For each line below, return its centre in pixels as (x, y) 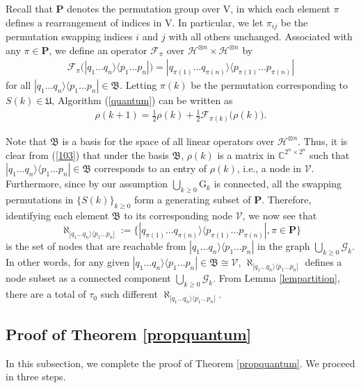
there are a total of (46, 294)
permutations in (40, 199)
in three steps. (36, 377)
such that (330, 154)
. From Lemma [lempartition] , (276, 278)
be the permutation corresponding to (270, 85)
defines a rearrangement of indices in (84, 22)
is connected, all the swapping (278, 184)
